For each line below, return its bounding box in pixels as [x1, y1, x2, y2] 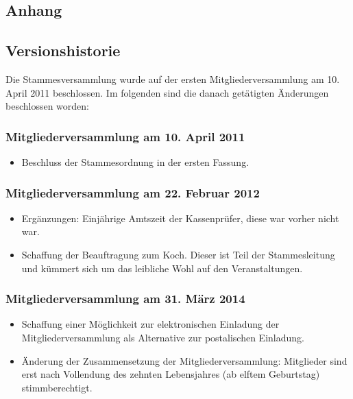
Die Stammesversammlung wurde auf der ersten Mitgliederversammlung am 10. [5, 71, 340, 86]
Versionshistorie [5, 40, 121, 61]
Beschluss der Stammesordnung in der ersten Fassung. [21, 154, 249, 169]
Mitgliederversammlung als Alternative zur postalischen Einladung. [21, 330, 304, 344]
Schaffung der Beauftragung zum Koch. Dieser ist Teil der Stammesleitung [21, 247, 335, 261]
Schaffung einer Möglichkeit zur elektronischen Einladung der [21, 317, 280, 331]
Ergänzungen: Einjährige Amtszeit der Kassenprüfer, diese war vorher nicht [21, 210, 339, 225]
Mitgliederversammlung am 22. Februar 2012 [5, 184, 260, 201]
